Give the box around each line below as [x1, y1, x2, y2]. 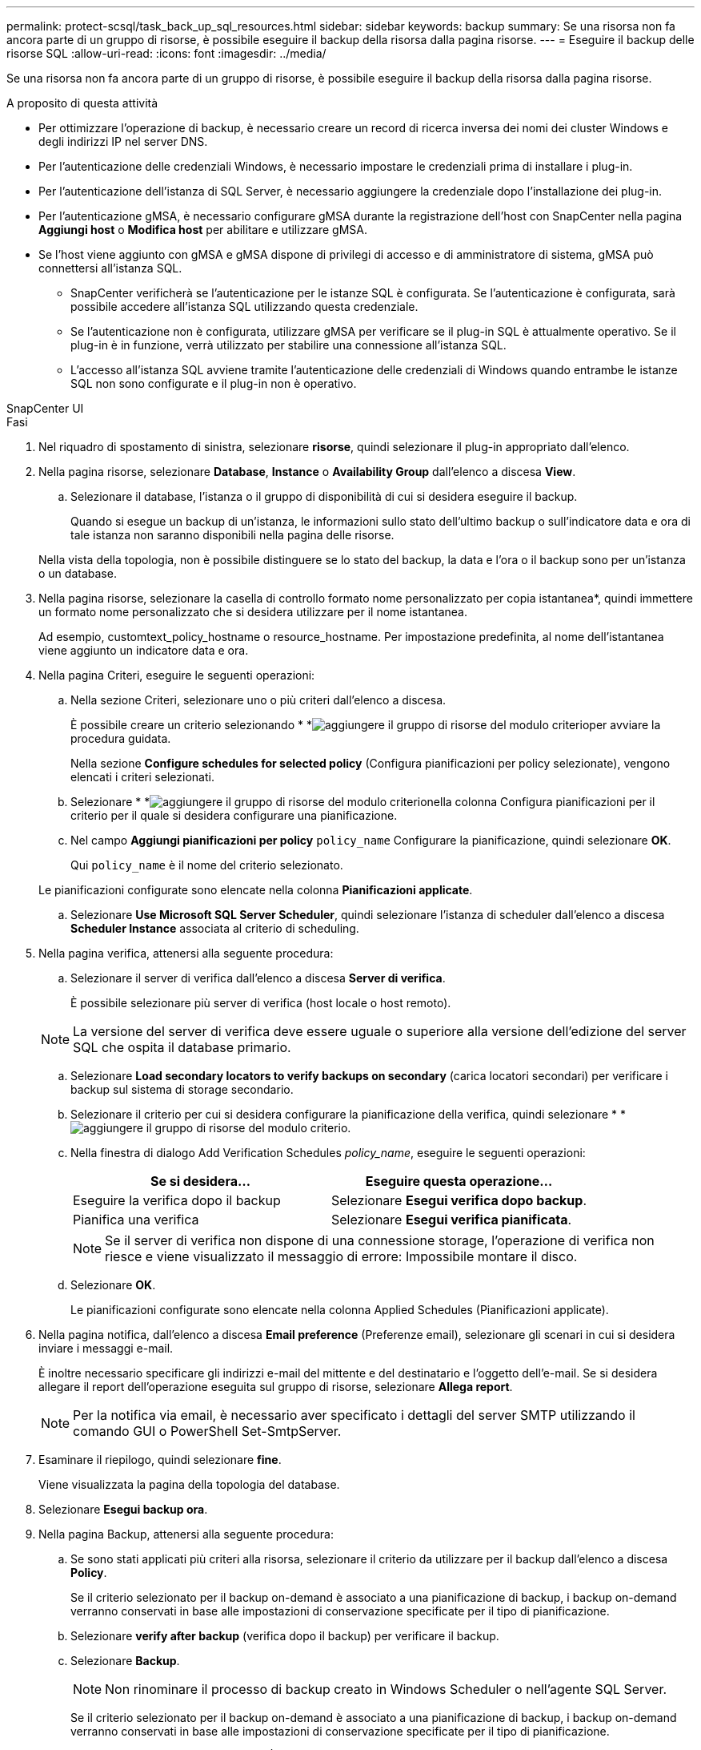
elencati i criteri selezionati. [70, 770, 214, 784]
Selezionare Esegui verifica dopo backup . [331, 1192, 587, 1208]
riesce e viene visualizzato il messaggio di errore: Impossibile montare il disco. [105, 1248, 578, 1264]
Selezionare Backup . [70, 1654, 180, 1667]
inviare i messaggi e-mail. [38, 1341, 174, 1355]
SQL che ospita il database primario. [73, 1039, 291, 1055]
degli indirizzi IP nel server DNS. [38, 135, 208, 148]
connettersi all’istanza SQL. [38, 261, 182, 275]
